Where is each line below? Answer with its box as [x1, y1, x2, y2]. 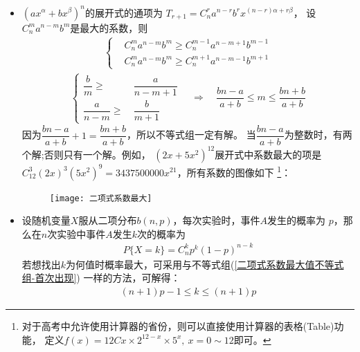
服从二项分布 [78, 213, 137, 228]
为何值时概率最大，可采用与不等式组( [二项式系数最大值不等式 [66, 257, 344, 271]
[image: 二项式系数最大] [49, 193, 152, 203]
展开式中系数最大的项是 [215, 147, 322, 161]
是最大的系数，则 [70, 20, 148, 35]
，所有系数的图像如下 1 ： [177, 163, 291, 179]
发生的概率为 [267, 213, 326, 228]
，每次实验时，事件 [172, 213, 260, 228]
